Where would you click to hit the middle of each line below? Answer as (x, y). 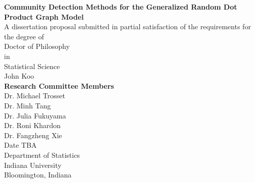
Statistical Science (32, 66)
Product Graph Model (44, 16)
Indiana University (33, 165)
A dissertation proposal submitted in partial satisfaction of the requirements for (127, 26)
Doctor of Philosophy (37, 46)
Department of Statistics (42, 155)
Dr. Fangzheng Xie (33, 135)
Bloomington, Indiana (38, 175)
